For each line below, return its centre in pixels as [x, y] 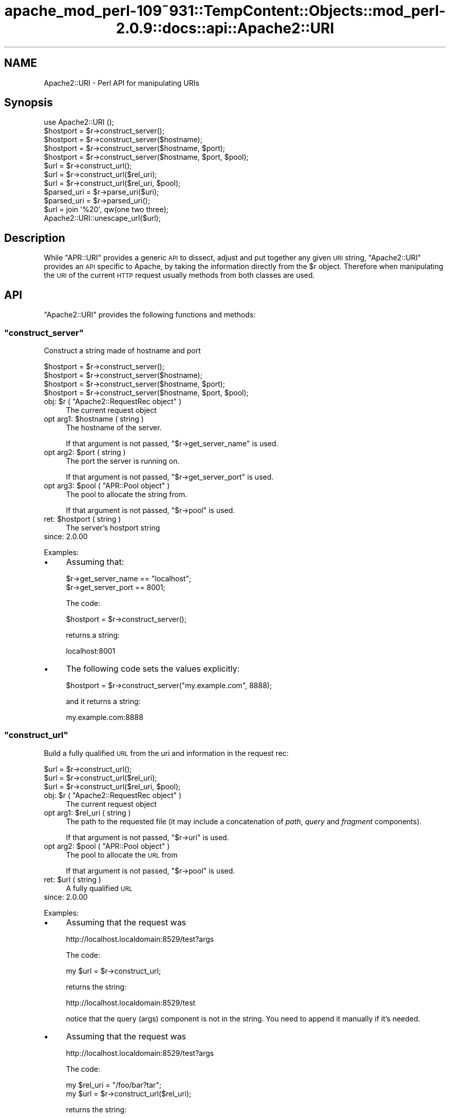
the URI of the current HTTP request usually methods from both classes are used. [179, 275]
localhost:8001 [91, 651]
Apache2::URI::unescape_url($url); [102, 218]
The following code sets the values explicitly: [153, 668]
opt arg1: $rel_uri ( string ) [87, 812]
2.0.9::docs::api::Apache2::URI [225, 28]
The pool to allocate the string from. [127, 494]
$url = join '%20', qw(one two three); [106, 210]
